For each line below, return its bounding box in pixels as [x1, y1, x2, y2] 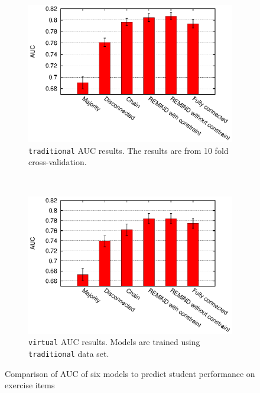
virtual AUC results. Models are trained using [28, 336, 200, 348]
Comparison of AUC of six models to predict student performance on [5, 367, 255, 379]
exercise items [5, 379, 55, 391]
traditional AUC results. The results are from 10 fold [28, 144, 229, 156]
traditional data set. [28, 347, 109, 359]
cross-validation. [28, 156, 87, 168]
